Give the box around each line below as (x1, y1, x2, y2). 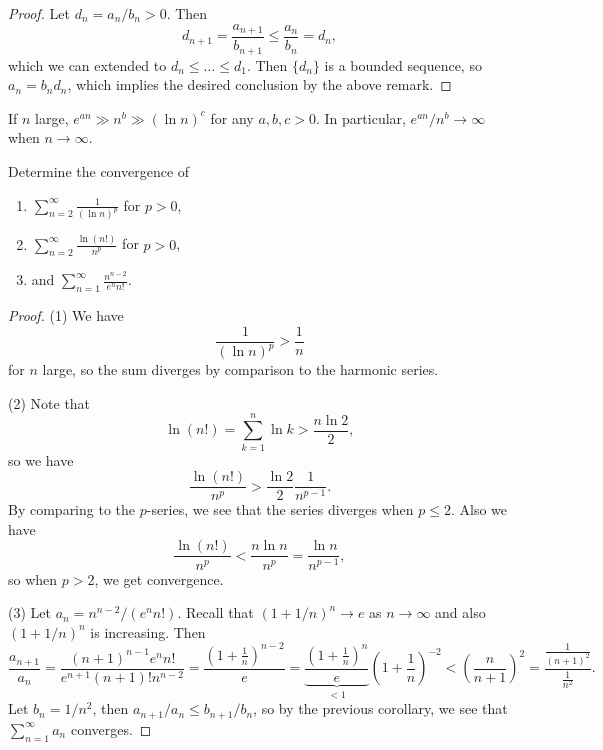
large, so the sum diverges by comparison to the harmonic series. (42, 359, 439, 380)
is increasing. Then (90, 621, 206, 642)
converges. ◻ (70, 718, 152, 739)
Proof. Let (8, 3, 70, 23)
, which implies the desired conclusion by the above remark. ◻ (67, 74, 452, 95)
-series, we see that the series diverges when (146, 499, 414, 520)
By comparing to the (8, 499, 136, 520)
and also (435, 602, 486, 623)
